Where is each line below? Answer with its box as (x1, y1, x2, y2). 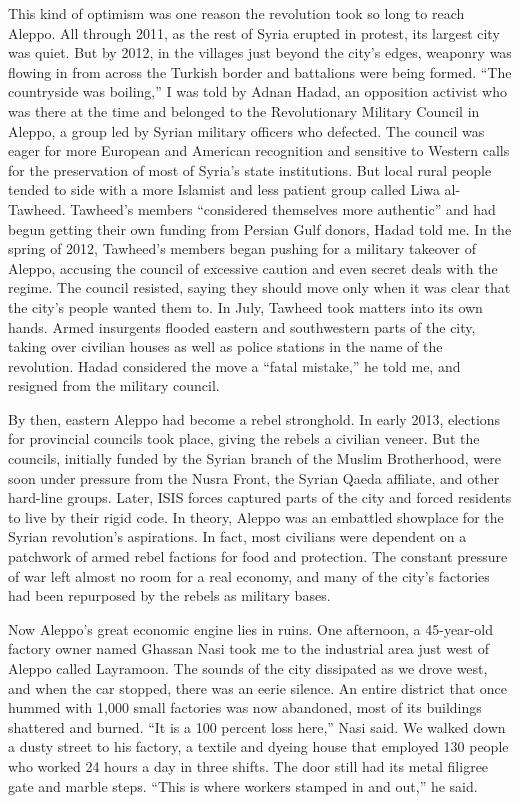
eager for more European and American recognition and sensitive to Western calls (8, 140, 510, 161)
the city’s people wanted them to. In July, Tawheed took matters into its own (8, 296, 483, 317)
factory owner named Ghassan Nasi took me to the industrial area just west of (8, 638, 489, 659)
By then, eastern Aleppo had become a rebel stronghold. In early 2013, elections (8, 408, 501, 429)
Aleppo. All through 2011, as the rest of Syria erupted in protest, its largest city (8, 22, 500, 43)
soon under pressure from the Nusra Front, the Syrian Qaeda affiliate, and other (8, 467, 500, 488)
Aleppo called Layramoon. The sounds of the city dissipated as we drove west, (8, 658, 488, 678)
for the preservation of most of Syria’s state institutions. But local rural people (8, 159, 492, 180)
